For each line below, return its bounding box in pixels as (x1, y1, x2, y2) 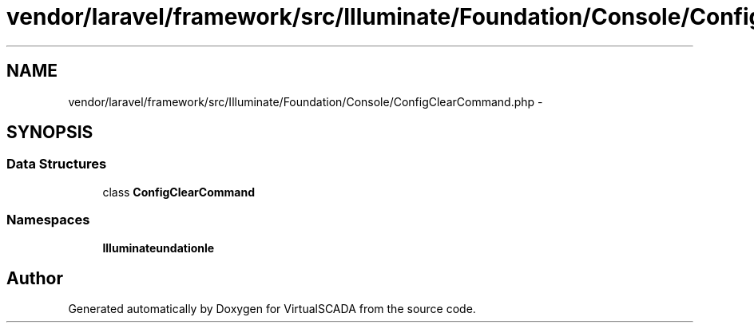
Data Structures (6, 156, 107, 172)
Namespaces (6, 212, 90, 228)
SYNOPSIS (6, 122, 93, 143)
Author (6, 268, 63, 288)
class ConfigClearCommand (102, 184, 255, 199)
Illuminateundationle (102, 240, 215, 255)
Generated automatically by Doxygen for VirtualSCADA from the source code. (68, 302, 476, 316)
